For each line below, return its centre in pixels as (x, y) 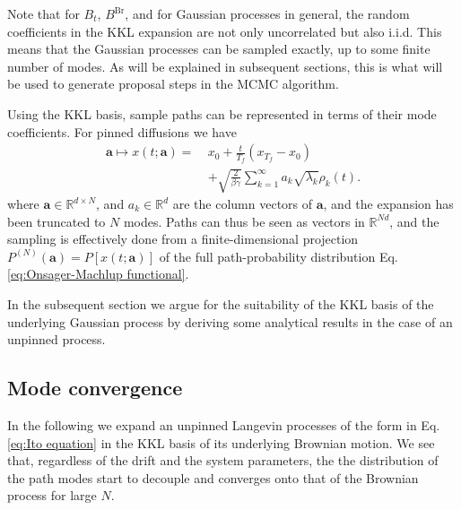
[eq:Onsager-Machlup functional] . (98, 274)
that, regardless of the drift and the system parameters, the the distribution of (223, 460)
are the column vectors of (243, 203)
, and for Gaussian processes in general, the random (267, 13)
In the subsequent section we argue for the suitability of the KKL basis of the (221, 303)
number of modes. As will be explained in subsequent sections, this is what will (225, 66)
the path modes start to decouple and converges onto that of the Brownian (213, 477)
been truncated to (57, 221)
